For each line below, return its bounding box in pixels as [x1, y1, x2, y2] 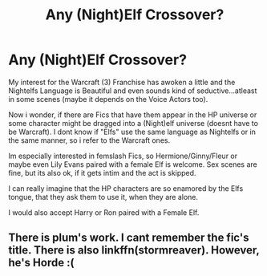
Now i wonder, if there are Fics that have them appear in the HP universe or [8, 110, 257, 120]
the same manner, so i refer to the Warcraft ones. [8, 135, 171, 145]
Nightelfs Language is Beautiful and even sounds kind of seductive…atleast [8, 86, 257, 95]
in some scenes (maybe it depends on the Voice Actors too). [8, 94, 208, 103]
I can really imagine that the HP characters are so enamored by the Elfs [8, 183, 244, 193]
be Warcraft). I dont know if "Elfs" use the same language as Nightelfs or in [8, 127, 257, 136]
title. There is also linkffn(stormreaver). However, [8, 243, 260, 258]
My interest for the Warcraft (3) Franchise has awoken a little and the [8, 77, 236, 87]
